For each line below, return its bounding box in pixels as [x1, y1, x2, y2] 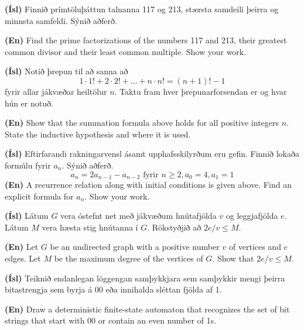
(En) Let [5, 240, 39, 253]
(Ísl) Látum [5, 209, 49, 222]
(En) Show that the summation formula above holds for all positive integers [5, 116, 279, 129]
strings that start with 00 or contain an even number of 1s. [5, 314, 216, 326]
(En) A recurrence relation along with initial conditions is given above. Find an [5, 178, 292, 190]
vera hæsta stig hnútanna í [42, 221, 138, 233]
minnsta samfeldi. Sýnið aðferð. [5, 14, 117, 26]
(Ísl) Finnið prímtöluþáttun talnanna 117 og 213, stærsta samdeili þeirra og [5, 3, 279, 15]
